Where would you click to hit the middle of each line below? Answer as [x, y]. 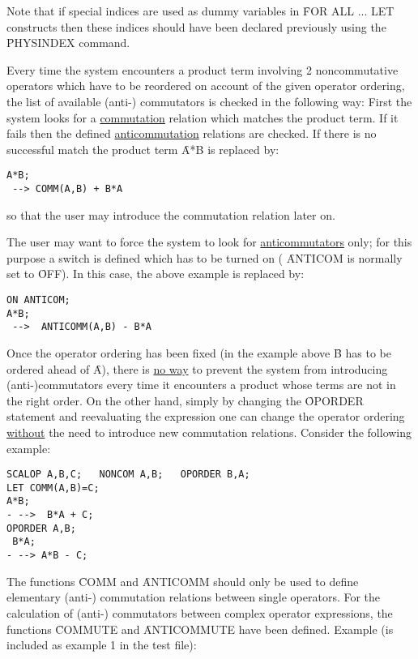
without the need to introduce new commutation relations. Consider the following [209, 432]
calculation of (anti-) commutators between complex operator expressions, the [200, 612]
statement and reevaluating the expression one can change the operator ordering [206, 416]
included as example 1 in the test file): [102, 645]
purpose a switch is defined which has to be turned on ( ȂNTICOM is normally [205, 257]
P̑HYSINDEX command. [68, 43]
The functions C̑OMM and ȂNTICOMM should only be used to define [183, 581]
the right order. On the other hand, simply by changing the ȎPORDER [185, 400]
